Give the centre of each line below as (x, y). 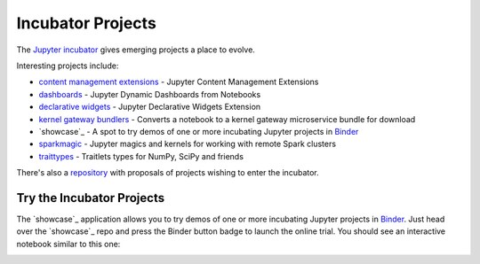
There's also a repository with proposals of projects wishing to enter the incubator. (168, 173)
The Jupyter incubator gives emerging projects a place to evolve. (136, 50)
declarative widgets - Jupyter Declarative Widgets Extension (150, 107)
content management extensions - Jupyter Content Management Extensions (179, 82)
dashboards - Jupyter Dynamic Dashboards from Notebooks (150, 94)
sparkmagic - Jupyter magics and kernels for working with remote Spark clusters (188, 144)
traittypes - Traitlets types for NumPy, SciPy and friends (141, 156)
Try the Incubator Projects (90, 198)
